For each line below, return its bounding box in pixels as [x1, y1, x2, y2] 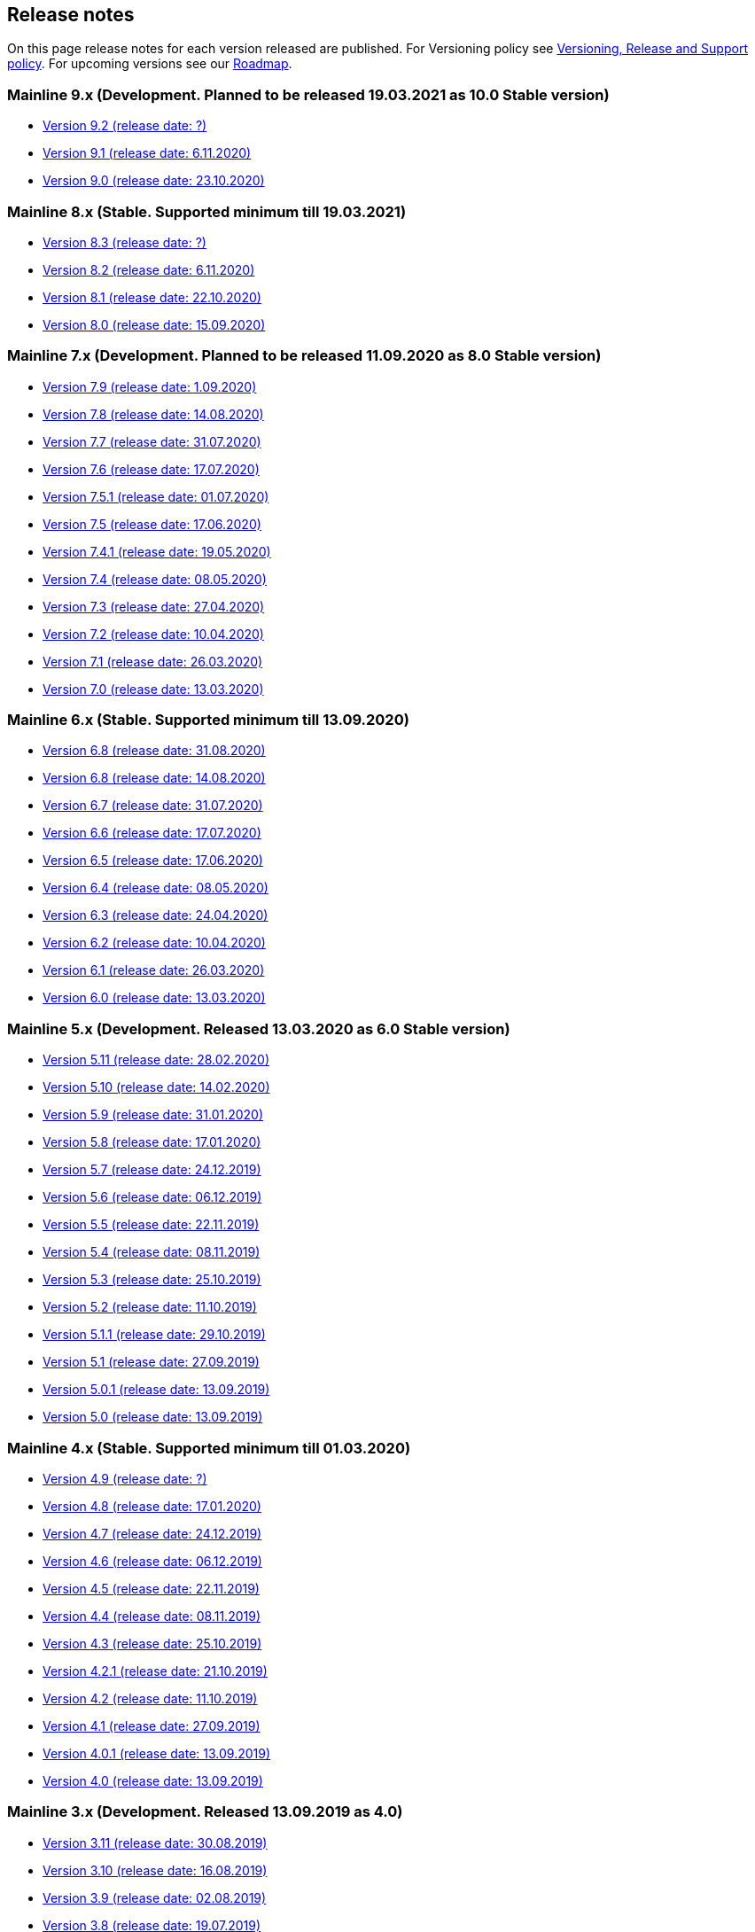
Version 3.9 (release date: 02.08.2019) [43, 1889, 267, 1905]
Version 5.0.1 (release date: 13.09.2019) [43, 1382, 270, 1398]
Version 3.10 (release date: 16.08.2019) [43, 1862, 268, 1878]
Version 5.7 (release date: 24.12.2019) [43, 1162, 261, 1178]
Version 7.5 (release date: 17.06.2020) [43, 516, 261, 532]
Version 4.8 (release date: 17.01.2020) [43, 1498, 261, 1514]
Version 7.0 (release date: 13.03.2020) [43, 681, 264, 697]
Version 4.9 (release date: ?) [43, 1470, 207, 1486]
